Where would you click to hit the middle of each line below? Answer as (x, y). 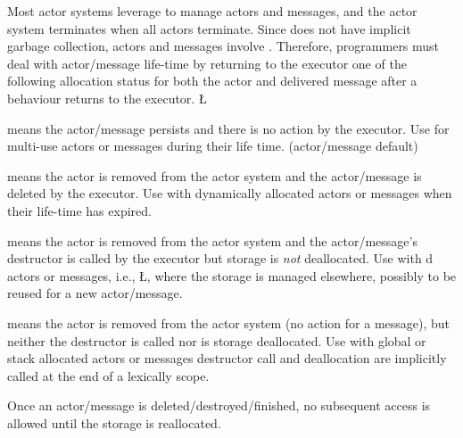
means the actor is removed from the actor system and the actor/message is (215, 175)
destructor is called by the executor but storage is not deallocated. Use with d (220, 258)
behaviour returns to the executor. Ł (107, 98)
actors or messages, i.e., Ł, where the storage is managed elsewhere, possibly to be (232, 275)
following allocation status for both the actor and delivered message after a (212, 81)
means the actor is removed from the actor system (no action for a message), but (229, 322)
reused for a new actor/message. (95, 293)
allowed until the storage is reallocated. (114, 422)
